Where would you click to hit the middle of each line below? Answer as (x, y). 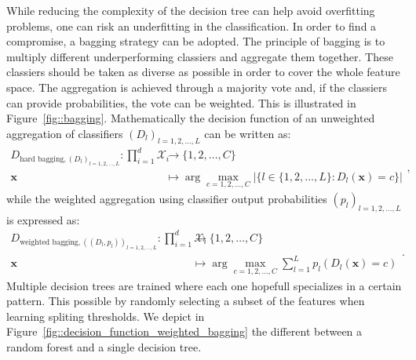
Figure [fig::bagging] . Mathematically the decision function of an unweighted (191, 118)
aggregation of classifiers (65, 133)
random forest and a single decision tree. (104, 346)
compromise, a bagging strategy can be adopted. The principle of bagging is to (196, 41)
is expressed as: (43, 219)
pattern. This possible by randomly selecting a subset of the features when (186, 301)
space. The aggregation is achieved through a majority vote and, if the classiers (197, 87)
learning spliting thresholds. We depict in (106, 316)
